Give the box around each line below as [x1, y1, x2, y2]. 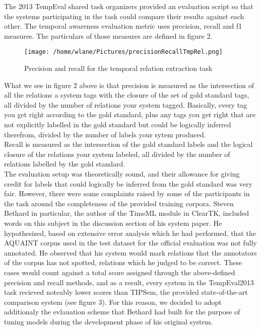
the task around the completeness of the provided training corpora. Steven [4, 198, 234, 208]
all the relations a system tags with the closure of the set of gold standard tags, [4, 90, 249, 100]
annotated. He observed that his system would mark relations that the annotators [4, 247, 257, 258]
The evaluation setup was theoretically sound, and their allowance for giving [4, 168, 240, 179]
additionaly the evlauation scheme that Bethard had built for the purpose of [4, 306, 240, 317]
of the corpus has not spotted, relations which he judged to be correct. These [4, 257, 242, 268]
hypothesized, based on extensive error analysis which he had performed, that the [4, 227, 256, 238]
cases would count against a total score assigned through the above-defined [4, 267, 235, 277]
